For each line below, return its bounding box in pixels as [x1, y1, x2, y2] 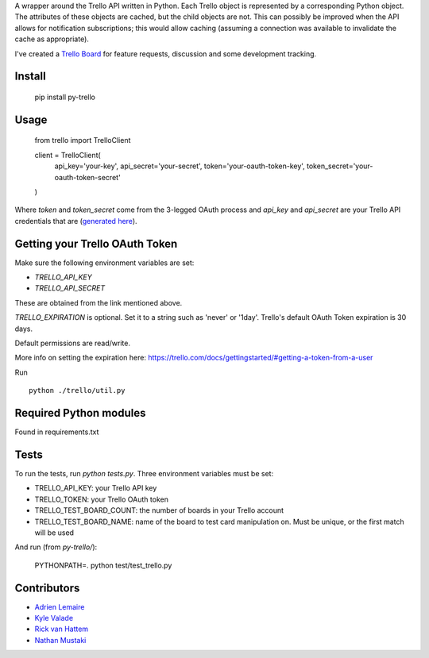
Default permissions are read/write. [14, 338, 131, 348]
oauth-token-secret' [54, 172, 121, 182]
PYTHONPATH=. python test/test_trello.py [34, 560, 172, 570]
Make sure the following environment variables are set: [14, 258, 195, 267]
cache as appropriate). [14, 34, 89, 44]
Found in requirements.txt [14, 427, 99, 437]
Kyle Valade [34, 613, 74, 622]
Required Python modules [14, 406, 146, 420]
